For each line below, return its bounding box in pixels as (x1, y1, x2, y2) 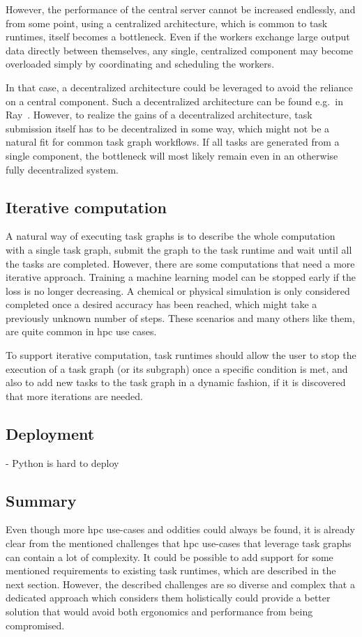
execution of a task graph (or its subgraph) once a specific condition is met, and (6, 361, 348, 376)
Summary (6, 489, 77, 511)
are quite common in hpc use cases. (6, 324, 157, 339)
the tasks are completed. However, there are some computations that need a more (6, 256, 355, 270)
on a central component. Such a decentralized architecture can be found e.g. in (6, 93, 343, 108)
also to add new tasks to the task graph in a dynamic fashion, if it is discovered (6, 375, 346, 390)
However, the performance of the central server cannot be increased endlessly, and (6, 2, 356, 16)
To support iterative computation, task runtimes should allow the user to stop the (6, 348, 356, 362)
